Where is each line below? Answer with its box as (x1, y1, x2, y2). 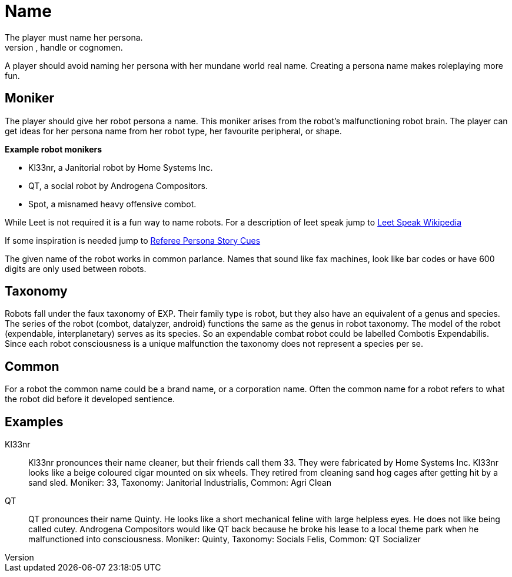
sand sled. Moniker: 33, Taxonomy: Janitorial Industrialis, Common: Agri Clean (28, 477, 331, 488)
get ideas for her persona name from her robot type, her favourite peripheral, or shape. (5, 125, 342, 136)
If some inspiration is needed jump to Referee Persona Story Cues (5, 235, 261, 246)
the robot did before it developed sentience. (5, 394, 175, 404)
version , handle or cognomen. (5, 42, 123, 52)
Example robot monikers (5, 144, 102, 154)
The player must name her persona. (5, 32, 143, 42)
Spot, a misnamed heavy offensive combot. (28, 198, 197, 209)
